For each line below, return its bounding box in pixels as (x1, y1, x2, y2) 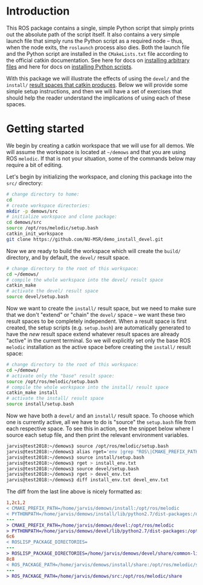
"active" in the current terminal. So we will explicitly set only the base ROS (6, 337, 191, 344)
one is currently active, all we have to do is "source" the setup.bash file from (6, 419, 196, 425)
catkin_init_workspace (6, 231, 63, 237)
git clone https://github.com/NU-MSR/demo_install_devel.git (6, 236, 164, 242)
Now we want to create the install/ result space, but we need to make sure (6, 305, 196, 312)
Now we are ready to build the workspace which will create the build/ (6, 247, 181, 254)
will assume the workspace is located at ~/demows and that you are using (6, 148, 186, 155)
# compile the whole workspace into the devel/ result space (6, 277, 164, 283)
